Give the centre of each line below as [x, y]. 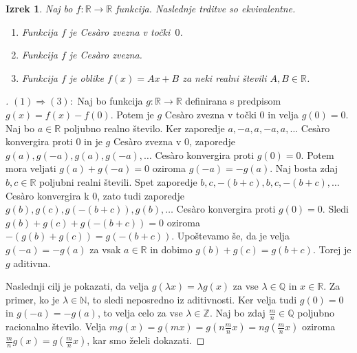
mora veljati [31, 168]
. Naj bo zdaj [237, 313]
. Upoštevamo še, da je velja [230, 236]
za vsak [105, 249]
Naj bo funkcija [110, 101]
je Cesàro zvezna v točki [120, 31]
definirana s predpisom [233, 101]
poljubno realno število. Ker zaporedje [144, 128]
